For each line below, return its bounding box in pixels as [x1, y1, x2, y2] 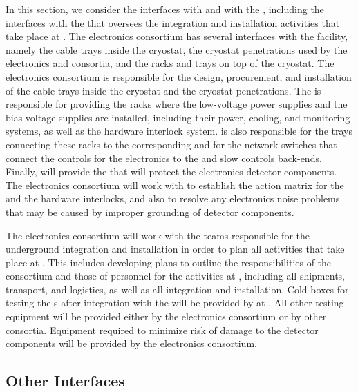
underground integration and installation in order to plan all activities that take [6, 242, 345, 256]
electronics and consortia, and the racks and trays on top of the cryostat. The [6, 56, 335, 70]
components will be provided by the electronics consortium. [6, 336, 257, 351]
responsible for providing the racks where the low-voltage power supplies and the [6, 97, 348, 111]
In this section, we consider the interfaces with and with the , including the [6, 2, 324, 16]
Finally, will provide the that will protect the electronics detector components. [6, 164, 337, 179]
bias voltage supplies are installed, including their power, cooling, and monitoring [6, 110, 350, 124]
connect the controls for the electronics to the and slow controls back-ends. [6, 150, 322, 165]
